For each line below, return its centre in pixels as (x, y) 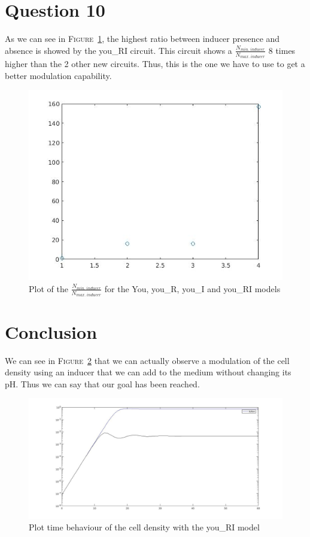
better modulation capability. (58, 75)
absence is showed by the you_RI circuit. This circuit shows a (118, 50)
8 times (282, 50)
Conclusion (51, 331)
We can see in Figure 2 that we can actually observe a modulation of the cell (147, 360)
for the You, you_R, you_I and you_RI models (192, 288)
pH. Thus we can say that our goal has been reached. (102, 383)
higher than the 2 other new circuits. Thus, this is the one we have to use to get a (155, 64)
